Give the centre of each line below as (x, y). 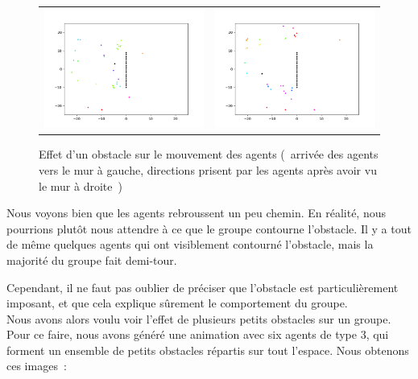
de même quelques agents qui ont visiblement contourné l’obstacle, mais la (190, 244)
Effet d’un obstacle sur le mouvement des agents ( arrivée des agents (209, 154)
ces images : (37, 366)
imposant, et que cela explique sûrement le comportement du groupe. (177, 303)
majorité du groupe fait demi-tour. (92, 260)
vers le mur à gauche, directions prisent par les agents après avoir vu (208, 169)
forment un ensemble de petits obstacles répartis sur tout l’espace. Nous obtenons (208, 350)
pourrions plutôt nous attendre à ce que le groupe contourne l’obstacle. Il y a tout (209, 228)
